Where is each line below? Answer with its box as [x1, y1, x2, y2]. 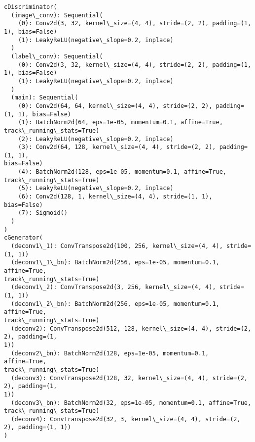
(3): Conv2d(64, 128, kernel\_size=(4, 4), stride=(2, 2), [18, 144, 216, 151]
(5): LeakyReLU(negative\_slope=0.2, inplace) [18, 185, 174, 192]
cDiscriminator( [4, 3, 57, 10]
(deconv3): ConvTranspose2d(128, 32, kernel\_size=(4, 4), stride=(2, [11, 374, 248, 382]
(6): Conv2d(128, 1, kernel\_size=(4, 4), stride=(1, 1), [18, 193, 213, 200]
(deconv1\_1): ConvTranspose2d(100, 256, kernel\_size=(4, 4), [11, 243, 223, 250]
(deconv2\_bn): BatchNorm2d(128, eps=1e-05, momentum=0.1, [11, 349, 209, 357]
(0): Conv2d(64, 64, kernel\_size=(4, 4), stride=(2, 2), [18, 102, 213, 109]
